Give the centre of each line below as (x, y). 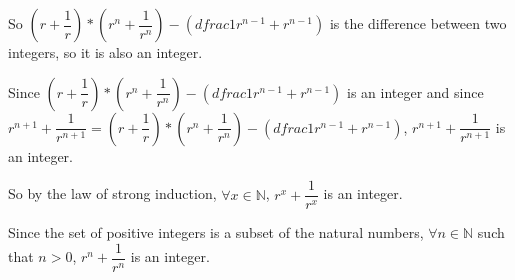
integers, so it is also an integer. (105, 52)
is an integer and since (415, 91)
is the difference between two (418, 23)
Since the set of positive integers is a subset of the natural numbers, (216, 232)
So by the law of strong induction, (112, 193)
